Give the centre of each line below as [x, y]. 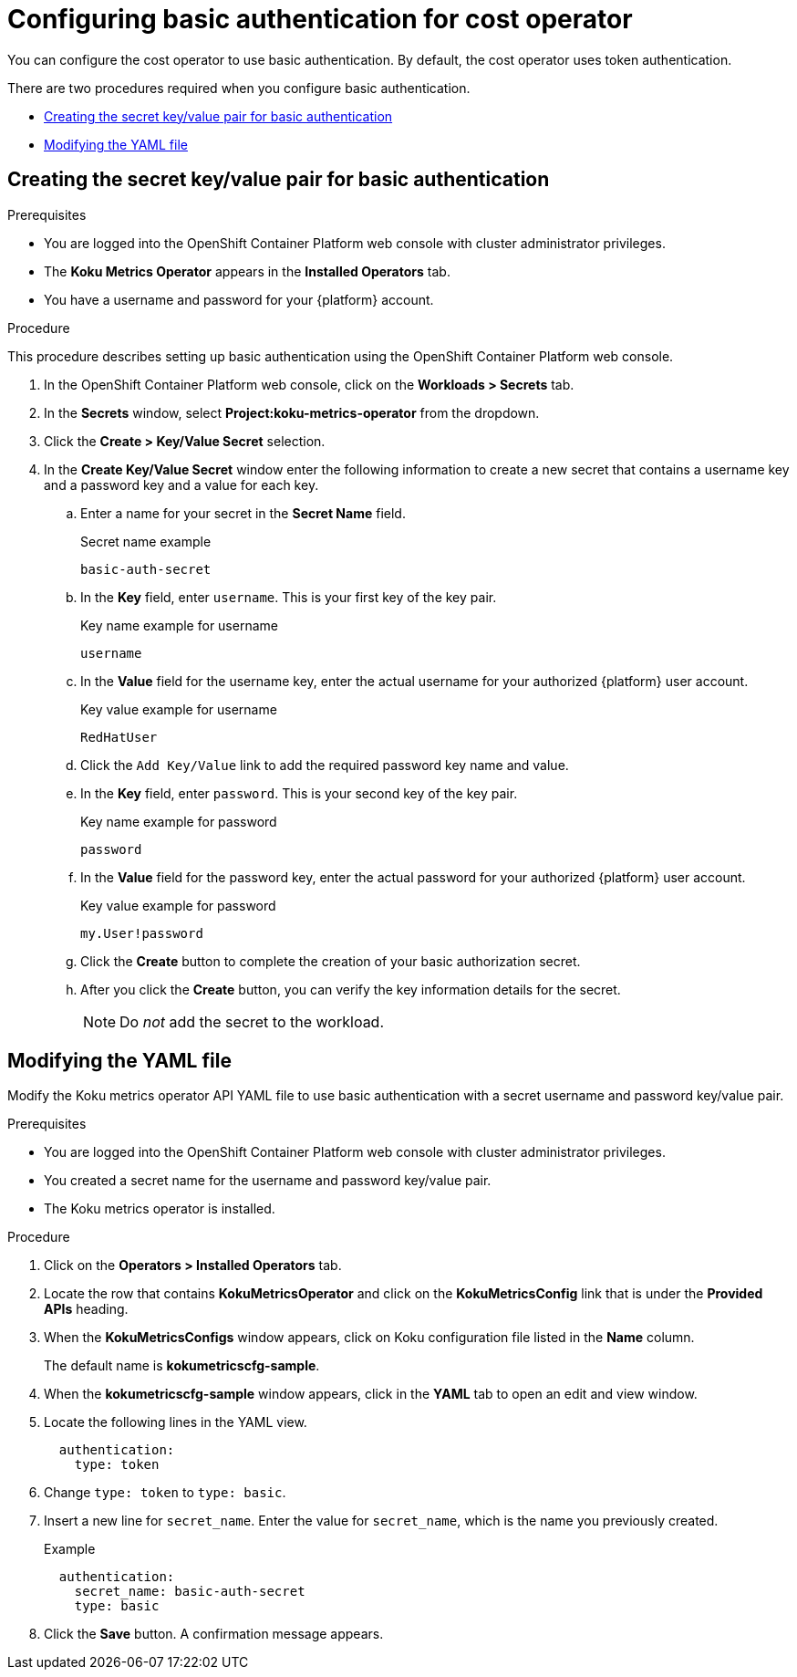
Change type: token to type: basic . [165, 1493]
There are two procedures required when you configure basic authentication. [239, 88]
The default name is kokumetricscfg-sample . [182, 1366]
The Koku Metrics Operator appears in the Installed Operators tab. [247, 271]
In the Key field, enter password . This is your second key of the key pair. [299, 793]
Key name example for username [179, 625]
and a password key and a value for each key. [181, 484]
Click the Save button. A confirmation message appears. [214, 1634]
